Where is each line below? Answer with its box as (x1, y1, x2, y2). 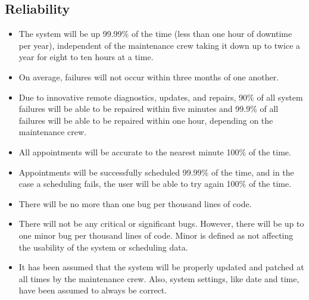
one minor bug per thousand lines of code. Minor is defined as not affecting (18, 229, 294, 241)
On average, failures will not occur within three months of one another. (18, 70, 279, 83)
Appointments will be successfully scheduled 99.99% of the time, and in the (18, 165, 294, 178)
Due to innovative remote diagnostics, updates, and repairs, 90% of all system (18, 90, 303, 103)
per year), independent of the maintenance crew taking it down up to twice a (18, 39, 301, 51)
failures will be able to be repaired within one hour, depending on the (18, 114, 273, 126)
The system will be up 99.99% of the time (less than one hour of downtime (18, 27, 292, 40)
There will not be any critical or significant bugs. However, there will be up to (18, 217, 304, 230)
